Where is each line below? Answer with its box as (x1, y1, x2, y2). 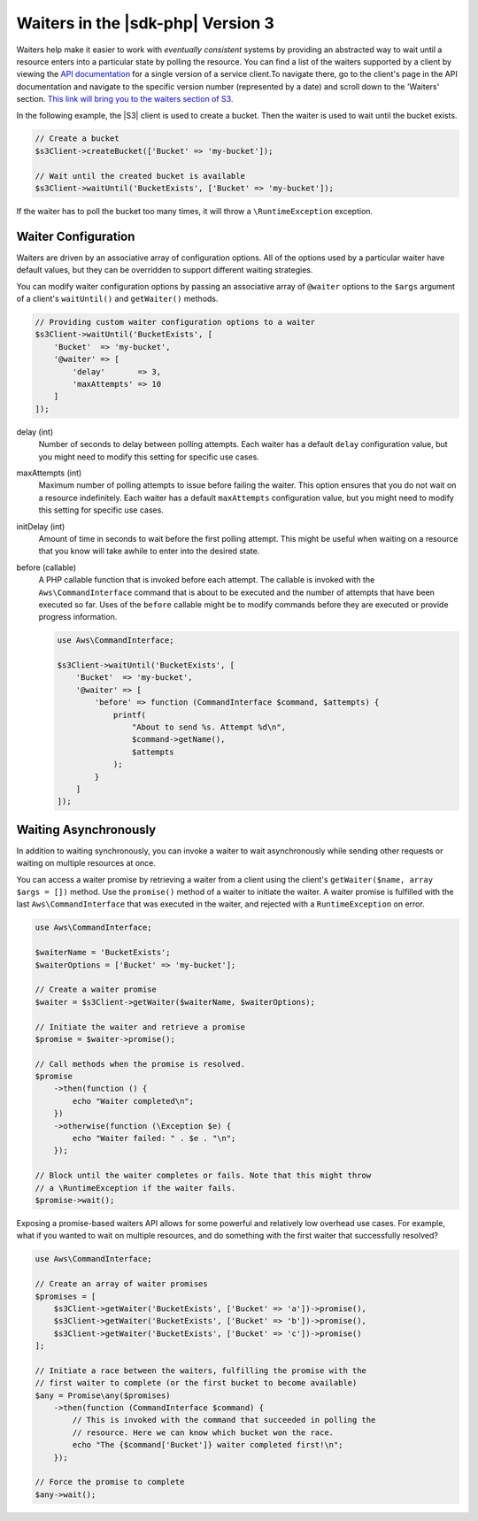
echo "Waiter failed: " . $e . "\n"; (72, 1133, 236, 1144)
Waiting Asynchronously (16, 822, 157, 837)
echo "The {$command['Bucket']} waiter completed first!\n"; (72, 1440, 343, 1450)
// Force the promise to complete (35, 1477, 185, 1487)
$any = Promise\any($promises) (35, 1390, 172, 1401)
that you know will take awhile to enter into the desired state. (38, 545, 260, 557)
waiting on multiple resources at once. (16, 858, 157, 869)
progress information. (38, 612, 118, 622)
